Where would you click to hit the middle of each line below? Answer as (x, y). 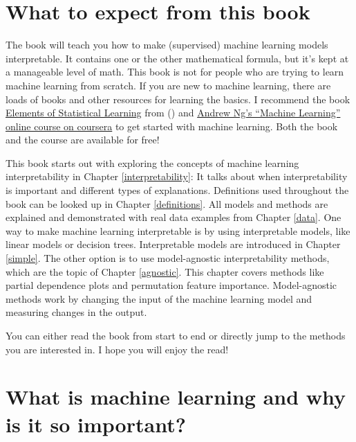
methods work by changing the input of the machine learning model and (159, 298)
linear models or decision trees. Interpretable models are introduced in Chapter (173, 244)
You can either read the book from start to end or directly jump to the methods (176, 335)
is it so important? (96, 424)
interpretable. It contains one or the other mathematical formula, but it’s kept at (177, 58)
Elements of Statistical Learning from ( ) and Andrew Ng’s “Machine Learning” (173, 113)
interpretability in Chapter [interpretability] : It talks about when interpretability (177, 176)
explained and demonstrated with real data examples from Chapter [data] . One (174, 217)
